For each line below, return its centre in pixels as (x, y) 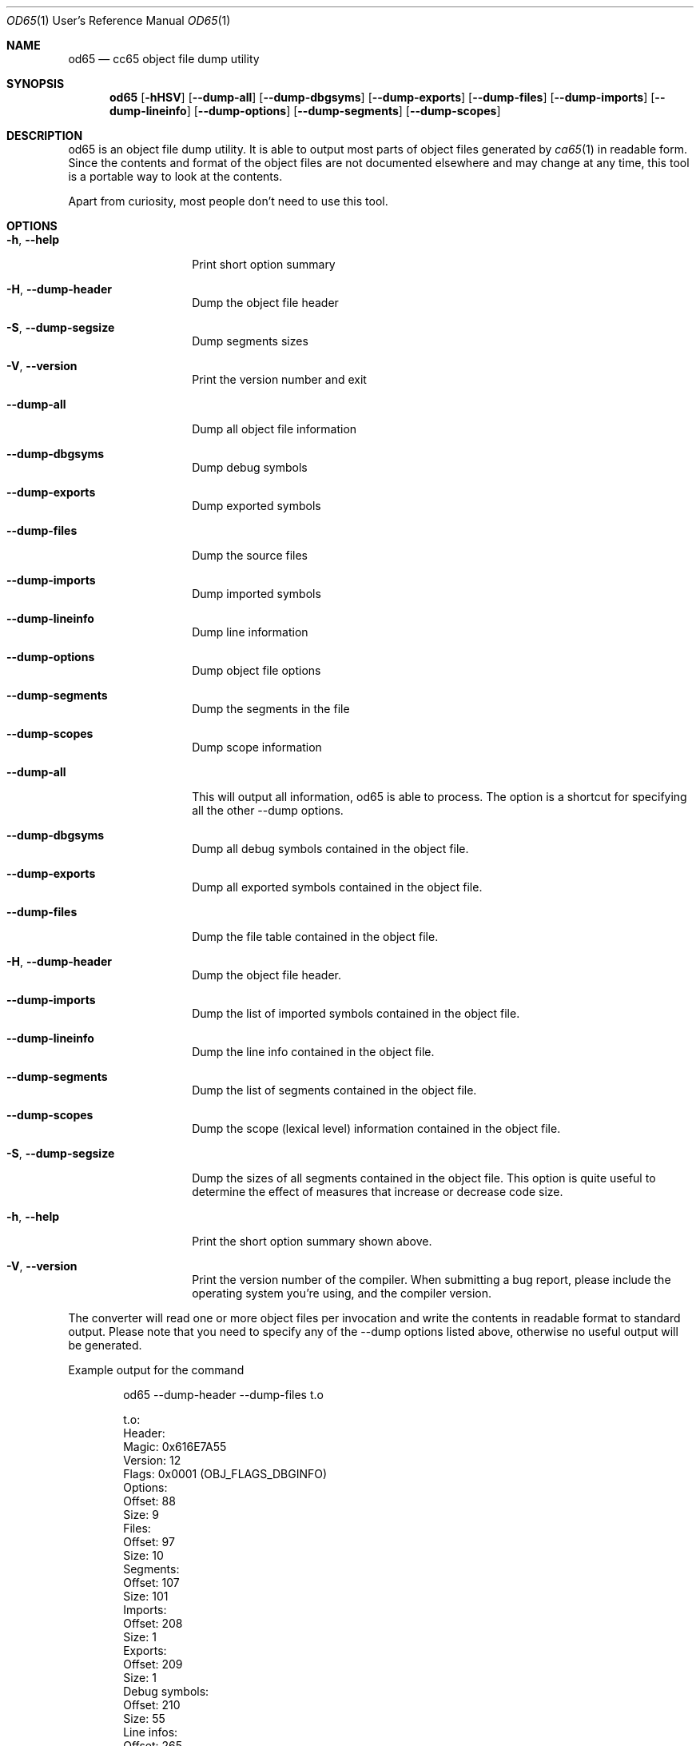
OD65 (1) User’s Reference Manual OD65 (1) (119, 20)
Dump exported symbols (257, 506)
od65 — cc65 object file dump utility (164, 59)
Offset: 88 (149, 1501)
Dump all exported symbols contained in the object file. (337, 887)
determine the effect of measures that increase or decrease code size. (378, 1192)
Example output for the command (156, 1370)
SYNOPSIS (36, 84)
